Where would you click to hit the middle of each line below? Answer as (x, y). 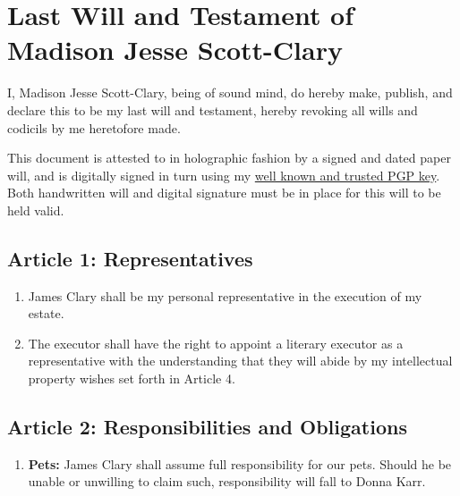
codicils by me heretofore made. (94, 127)
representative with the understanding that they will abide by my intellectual (240, 361)
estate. (46, 313)
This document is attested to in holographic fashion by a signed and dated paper (229, 158)
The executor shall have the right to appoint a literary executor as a (216, 343)
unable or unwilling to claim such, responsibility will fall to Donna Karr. (227, 481)
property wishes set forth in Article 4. (132, 378)
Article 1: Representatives (130, 258)
